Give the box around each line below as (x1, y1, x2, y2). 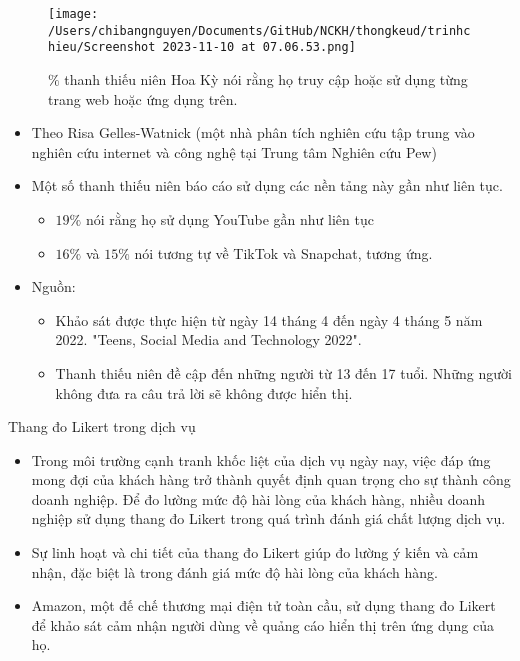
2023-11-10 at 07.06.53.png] (162, 40, 356, 55)
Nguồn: (31, 276, 76, 297)
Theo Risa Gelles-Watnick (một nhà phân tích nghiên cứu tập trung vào (31, 122, 475, 143)
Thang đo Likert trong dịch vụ (8, 416, 196, 437)
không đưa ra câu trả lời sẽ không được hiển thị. (55, 382, 353, 403)
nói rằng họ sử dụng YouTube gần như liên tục (85, 208, 374, 229)
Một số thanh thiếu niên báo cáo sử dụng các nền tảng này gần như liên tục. (31, 175, 503, 196)
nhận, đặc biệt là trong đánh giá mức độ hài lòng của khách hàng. (31, 561, 438, 582)
